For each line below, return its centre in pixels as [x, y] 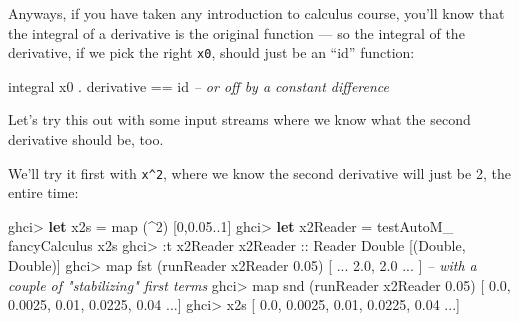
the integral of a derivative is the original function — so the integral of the [236, 32]
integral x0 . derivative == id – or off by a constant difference [199, 85]
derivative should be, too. [86, 139]
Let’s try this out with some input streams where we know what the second [239, 119]
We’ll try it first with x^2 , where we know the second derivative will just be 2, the [259, 172]
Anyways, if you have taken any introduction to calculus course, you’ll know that [256, 13]
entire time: [43, 192]
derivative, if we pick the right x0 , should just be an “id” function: [211, 52]
